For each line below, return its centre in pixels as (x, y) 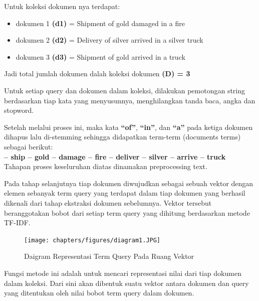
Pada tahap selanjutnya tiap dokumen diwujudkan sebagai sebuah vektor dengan (129, 183)
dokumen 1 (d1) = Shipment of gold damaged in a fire (100, 23)
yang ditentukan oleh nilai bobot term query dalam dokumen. (99, 293)
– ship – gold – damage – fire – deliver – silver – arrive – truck (115, 156)
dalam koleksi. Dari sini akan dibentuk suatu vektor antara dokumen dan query (126, 283)
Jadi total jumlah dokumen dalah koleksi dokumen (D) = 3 (97, 73)
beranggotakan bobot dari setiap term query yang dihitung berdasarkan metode (127, 212)
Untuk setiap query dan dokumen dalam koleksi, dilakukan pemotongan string (125, 90)
